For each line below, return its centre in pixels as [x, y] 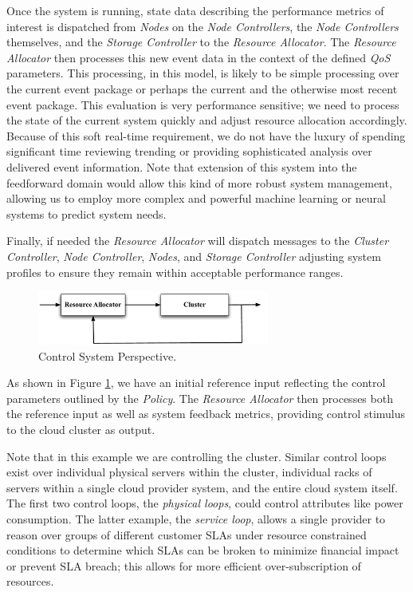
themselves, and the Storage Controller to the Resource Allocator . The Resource [201, 42]
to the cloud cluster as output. [81, 429]
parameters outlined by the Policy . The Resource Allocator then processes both [200, 398]
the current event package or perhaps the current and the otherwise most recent [202, 88]
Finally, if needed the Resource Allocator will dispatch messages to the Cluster [198, 241]
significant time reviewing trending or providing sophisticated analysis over [189, 151]
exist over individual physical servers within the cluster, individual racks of [189, 472]
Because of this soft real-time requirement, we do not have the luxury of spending [206, 135]
